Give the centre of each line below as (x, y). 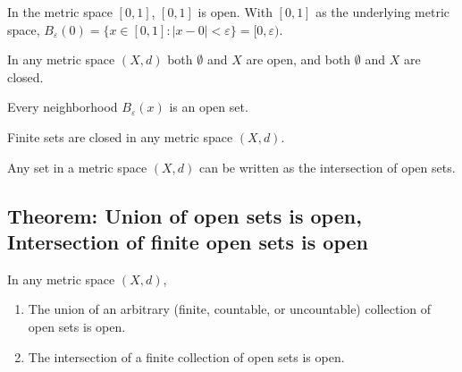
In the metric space (60, 12)
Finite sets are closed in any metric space (120, 136)
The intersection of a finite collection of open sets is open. (186, 356)
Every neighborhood (63, 107)
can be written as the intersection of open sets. (328, 167)
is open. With (235, 12)
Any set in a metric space (77, 167)
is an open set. (209, 107)
